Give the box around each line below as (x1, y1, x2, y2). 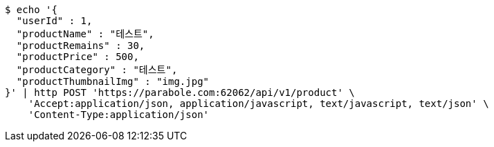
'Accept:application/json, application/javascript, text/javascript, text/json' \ (28, 98, 489, 109)
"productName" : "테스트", (16, 28, 154, 39)
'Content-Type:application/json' (28, 109, 210, 120)
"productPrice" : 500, (16, 51, 139, 62)
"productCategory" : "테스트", (16, 64, 178, 75)
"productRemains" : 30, (16, 40, 145, 51)
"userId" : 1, (16, 15, 93, 26)
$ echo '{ (5, 4, 57, 15)
